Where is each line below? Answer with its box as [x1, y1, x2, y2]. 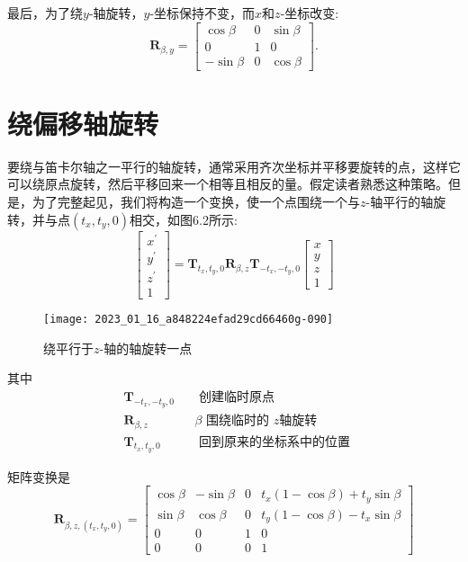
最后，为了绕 [7, 4, 83, 22]
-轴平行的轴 [365, 192, 434, 210]
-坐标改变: [280, 4, 339, 22]
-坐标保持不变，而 [149, 4, 256, 22]
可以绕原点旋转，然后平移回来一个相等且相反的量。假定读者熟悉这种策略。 [7, 174, 448, 193]
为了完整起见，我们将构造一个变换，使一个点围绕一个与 [31, 192, 360, 210]
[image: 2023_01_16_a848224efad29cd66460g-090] [43, 312, 334, 326]
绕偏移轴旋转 [7, 104, 159, 141]
